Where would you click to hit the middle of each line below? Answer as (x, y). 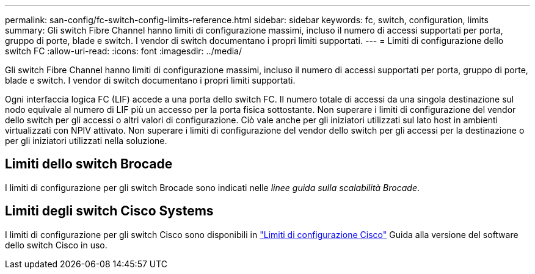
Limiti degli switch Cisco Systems (109, 211)
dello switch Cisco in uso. (56, 245)
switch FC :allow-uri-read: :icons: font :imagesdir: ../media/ (123, 51)
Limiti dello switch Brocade (89, 164)
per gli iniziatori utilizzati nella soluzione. (86, 141)
